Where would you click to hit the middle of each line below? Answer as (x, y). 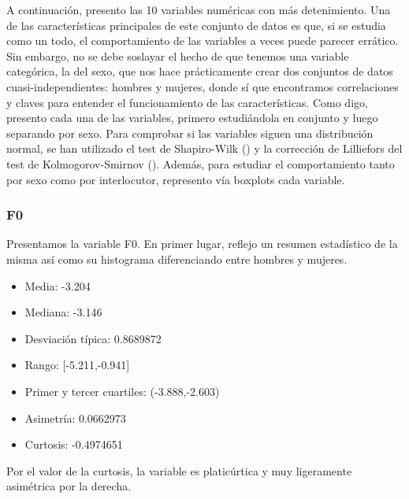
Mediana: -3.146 (63, 312)
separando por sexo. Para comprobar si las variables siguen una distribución (190, 133)
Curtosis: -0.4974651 (74, 444)
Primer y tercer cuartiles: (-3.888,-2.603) (122, 391)
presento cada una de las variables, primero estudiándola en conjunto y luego (192, 118)
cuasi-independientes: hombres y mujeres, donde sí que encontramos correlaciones (203, 86)
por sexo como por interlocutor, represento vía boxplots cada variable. (176, 179)
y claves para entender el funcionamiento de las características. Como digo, (187, 102)
